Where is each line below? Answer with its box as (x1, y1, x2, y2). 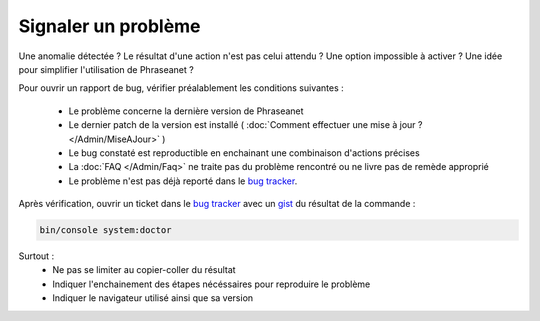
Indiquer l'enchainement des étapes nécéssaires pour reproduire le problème (52, 278, 371, 290)
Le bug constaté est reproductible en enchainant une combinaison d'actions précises (68, 146, 420, 159)
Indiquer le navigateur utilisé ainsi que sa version (52, 292, 254, 304)
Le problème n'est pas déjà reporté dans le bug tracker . (68, 175, 298, 187)
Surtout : (18, 250, 55, 262)
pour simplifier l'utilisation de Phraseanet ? (18, 63, 194, 75)
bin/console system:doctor (39, 225, 172, 236)
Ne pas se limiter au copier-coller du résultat (52, 264, 236, 276)
